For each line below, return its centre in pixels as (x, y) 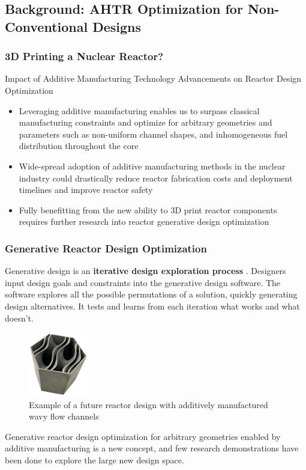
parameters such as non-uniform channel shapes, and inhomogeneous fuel (153, 134)
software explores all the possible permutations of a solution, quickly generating (151, 294)
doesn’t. (19, 318)
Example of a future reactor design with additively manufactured (148, 404)
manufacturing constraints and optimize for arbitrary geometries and (145, 122)
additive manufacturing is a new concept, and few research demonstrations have (152, 448)
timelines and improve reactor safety (86, 190)
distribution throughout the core (79, 146)
